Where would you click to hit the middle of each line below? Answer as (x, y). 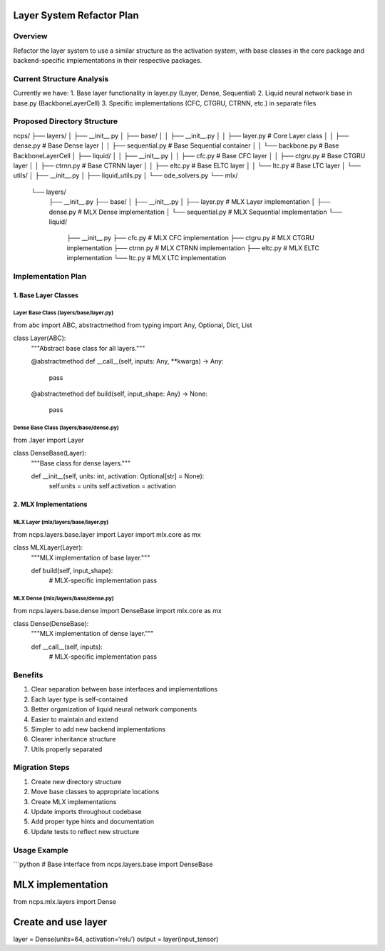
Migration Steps (42, 768)
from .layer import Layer (49, 440)
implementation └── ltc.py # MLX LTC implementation (147, 258)
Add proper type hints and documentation (93, 822)
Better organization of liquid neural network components (114, 709)
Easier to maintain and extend (75, 719)
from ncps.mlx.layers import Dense (65, 901)
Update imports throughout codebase (86, 812)
